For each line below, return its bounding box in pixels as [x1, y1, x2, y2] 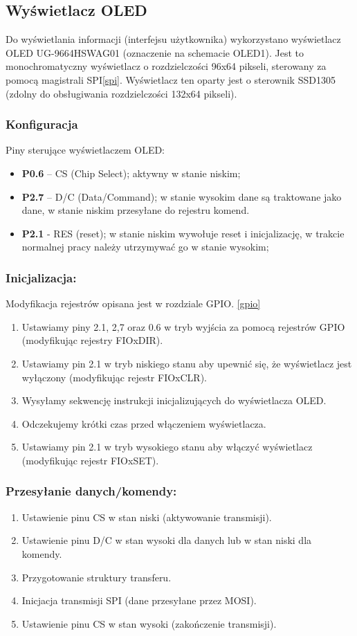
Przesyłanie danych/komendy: [6, 482, 177, 500]
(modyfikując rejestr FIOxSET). [21, 453, 159, 467]
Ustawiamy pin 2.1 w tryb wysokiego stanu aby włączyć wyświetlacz [21, 439, 313, 454]
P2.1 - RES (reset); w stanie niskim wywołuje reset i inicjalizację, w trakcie [21, 226, 345, 240]
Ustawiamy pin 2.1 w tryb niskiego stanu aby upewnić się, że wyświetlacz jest [21, 356, 352, 370]
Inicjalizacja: [6, 269, 77, 286]
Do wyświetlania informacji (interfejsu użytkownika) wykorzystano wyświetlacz [6, 32, 341, 46]
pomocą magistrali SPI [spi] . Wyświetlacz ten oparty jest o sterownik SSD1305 [6, 72, 336, 87]
